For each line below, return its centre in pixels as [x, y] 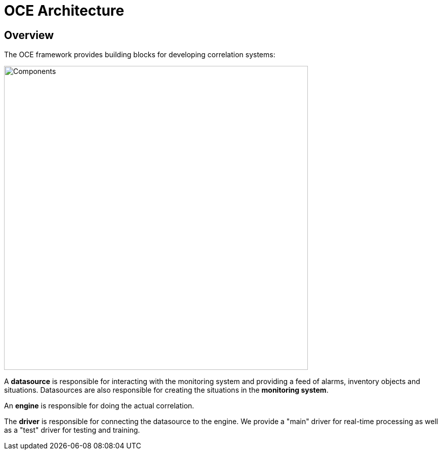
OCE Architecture [64, 11]
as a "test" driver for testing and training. [72, 430]
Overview [29, 35]
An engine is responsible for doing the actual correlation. [99, 406]
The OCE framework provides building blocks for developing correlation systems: [140, 55]
